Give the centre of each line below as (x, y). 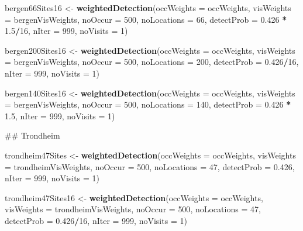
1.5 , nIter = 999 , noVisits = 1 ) (60, 115)
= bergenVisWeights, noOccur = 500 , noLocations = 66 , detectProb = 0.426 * (146, 19)
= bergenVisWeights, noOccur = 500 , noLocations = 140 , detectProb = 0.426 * (148, 104)
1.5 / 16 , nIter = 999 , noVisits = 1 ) (66, 31)
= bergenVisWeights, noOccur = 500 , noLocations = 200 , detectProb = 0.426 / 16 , (152, 62)
